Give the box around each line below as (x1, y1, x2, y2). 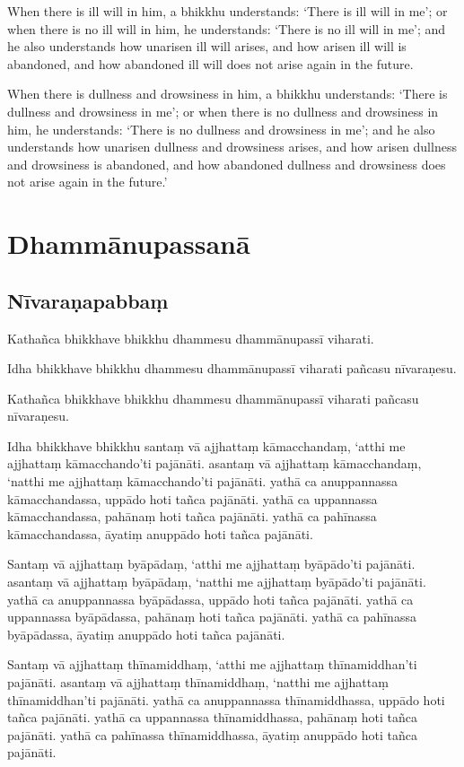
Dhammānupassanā (7, 225, 250, 262)
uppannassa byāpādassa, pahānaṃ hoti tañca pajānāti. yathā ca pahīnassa (7, 607, 416, 626)
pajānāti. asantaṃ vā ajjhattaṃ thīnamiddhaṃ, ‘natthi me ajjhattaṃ (7, 673, 389, 692)
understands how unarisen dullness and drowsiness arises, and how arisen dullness (7, 137, 457, 156)
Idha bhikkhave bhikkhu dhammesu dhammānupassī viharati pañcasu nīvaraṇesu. (7, 359, 457, 378)
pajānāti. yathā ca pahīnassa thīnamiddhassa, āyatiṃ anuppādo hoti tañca (7, 725, 417, 744)
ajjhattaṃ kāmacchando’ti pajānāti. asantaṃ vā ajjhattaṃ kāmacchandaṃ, (7, 454, 422, 473)
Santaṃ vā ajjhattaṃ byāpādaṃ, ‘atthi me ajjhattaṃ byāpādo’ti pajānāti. (7, 554, 416, 573)
